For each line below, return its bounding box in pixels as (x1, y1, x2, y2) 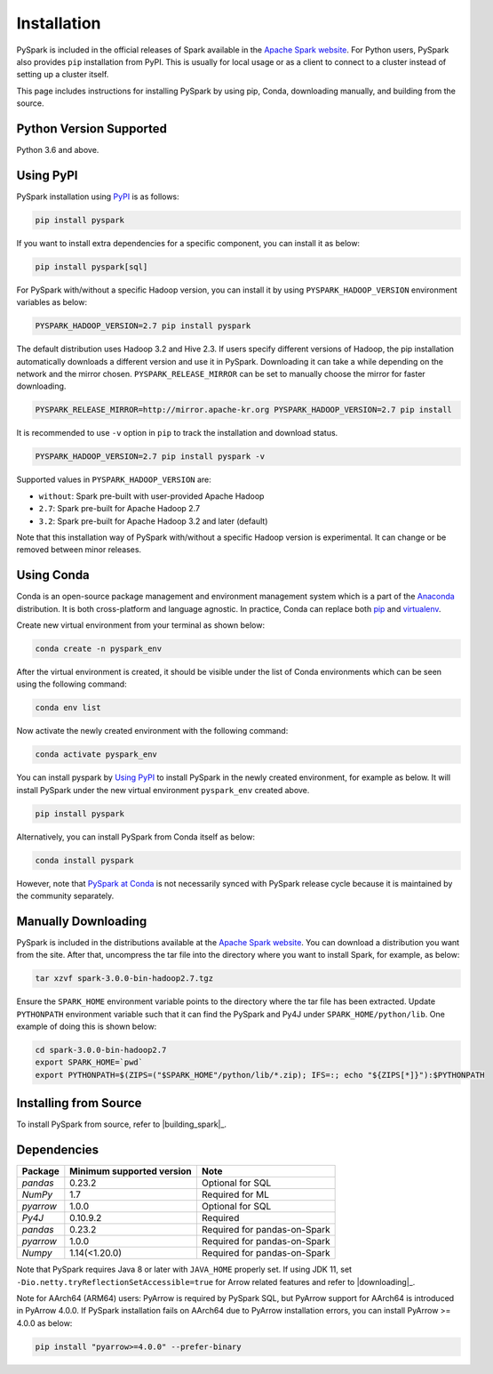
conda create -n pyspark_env (35, 643, 163, 654)
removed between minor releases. (16, 544, 142, 555)
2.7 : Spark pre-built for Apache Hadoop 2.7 (38, 503, 200, 514)
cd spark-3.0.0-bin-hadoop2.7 (35, 1045, 167, 1056)
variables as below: (16, 297, 88, 308)
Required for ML (201, 1188, 270, 1201)
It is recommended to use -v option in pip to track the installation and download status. (16, 428, 338, 438)
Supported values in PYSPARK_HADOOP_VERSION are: (16, 474, 212, 485)
